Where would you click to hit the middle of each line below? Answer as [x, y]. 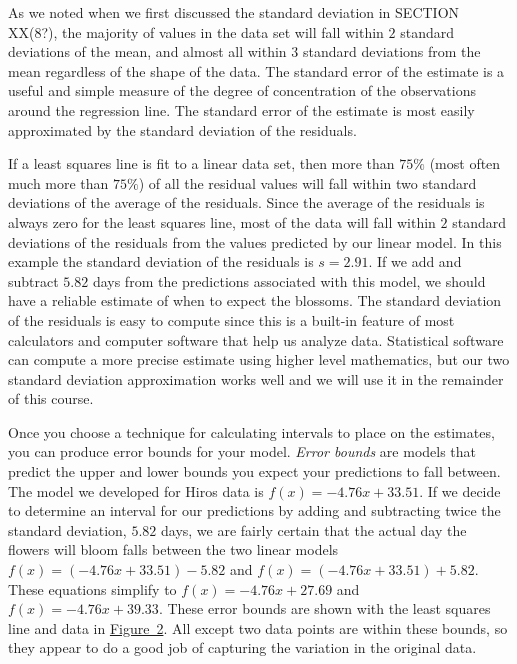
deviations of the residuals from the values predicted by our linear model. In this [255, 241]
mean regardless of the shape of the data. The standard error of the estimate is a [256, 70]
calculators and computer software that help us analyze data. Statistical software [256, 339]
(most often [465, 163]
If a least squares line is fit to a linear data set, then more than [201, 163]
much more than [58, 182]
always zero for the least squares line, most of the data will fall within [222, 221]
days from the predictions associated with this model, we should [289, 280]
